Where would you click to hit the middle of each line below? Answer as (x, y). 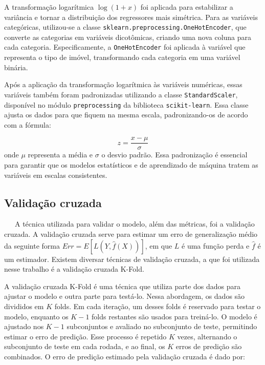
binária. (16, 67)
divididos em (24, 306)
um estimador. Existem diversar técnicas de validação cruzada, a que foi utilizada (132, 259)
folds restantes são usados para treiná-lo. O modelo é (174, 316)
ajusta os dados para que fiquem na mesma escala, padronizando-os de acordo (126, 115)
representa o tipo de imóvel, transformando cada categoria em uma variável (122, 57)
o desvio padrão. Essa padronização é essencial (174, 155)
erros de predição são (209, 346)
